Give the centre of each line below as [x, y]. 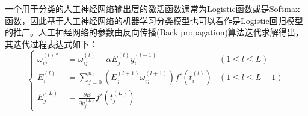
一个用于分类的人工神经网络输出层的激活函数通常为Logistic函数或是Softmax [152, 8]
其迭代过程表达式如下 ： [51, 44]
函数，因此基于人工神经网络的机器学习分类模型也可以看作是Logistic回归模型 [154, 20]
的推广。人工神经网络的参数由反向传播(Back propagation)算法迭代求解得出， [154, 32]
